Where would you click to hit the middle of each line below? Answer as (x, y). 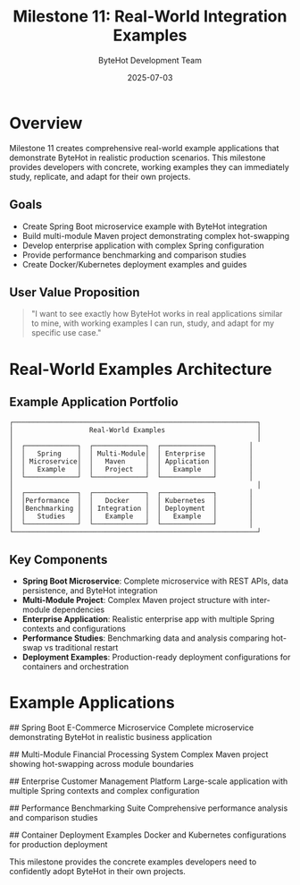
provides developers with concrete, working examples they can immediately (150, 166)
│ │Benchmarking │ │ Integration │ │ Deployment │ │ (131, 509)
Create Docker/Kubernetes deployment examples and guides (134, 264)
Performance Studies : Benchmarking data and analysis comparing (146, 638)
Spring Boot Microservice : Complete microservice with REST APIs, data (155, 581)
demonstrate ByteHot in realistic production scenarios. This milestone (137, 157)
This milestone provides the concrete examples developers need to (133, 862)
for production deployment (58, 845)
